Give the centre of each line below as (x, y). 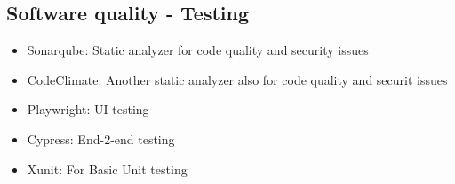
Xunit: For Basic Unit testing (107, 169)
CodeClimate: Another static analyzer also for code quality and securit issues (237, 79)
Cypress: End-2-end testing (101, 138)
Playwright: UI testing (88, 109)
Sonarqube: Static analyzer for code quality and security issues (198, 50)
